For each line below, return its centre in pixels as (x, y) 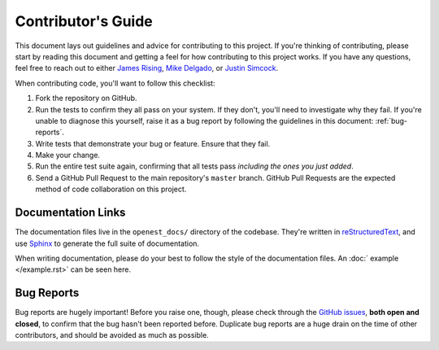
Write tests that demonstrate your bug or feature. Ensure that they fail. (153, 143)
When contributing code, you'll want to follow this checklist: (115, 83)
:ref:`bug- (391, 120)
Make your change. (68, 155)
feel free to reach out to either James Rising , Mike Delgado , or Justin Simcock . (147, 68)
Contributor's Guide (84, 21)
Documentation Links (70, 213)
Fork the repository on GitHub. (86, 98)
